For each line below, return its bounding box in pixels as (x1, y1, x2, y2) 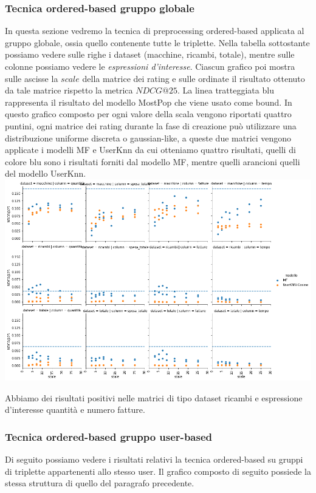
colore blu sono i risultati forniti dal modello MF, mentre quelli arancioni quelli (5, 155, 300, 168)
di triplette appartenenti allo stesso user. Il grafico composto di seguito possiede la (5, 464, 311, 477)
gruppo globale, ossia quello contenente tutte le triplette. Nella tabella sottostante (5, 36, 310, 49)
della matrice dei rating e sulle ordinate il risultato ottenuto (82, 72, 305, 84)
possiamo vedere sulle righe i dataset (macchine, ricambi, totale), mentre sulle (5, 48, 295, 61)
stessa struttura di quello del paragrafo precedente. (5, 477, 194, 489)
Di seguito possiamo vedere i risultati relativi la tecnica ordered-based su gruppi (5, 452, 303, 465)
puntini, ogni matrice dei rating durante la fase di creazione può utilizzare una (5, 119, 297, 132)
